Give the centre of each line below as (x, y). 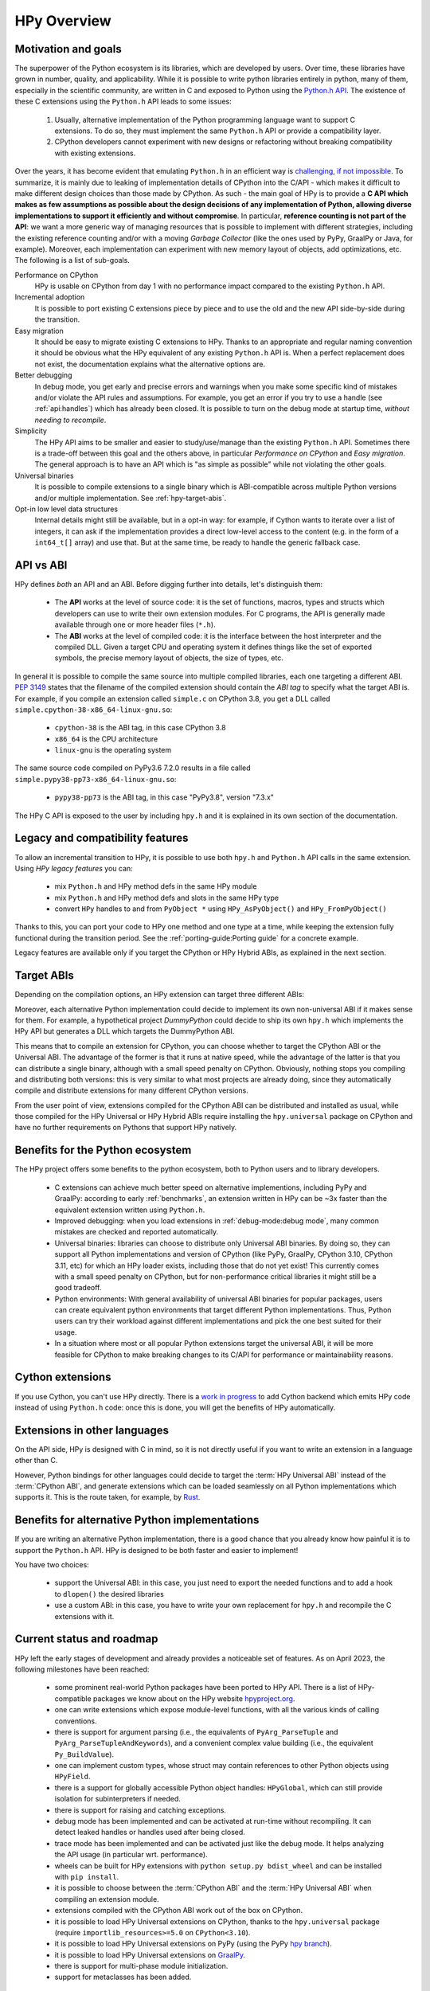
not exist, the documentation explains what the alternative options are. (150, 364)
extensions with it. (84, 1616)
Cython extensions (63, 1377)
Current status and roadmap (86, 1639)
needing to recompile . (70, 420)
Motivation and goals (68, 49)
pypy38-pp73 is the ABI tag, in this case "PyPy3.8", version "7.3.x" (164, 797)
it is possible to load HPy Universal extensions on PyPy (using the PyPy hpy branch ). (193, 1944)
